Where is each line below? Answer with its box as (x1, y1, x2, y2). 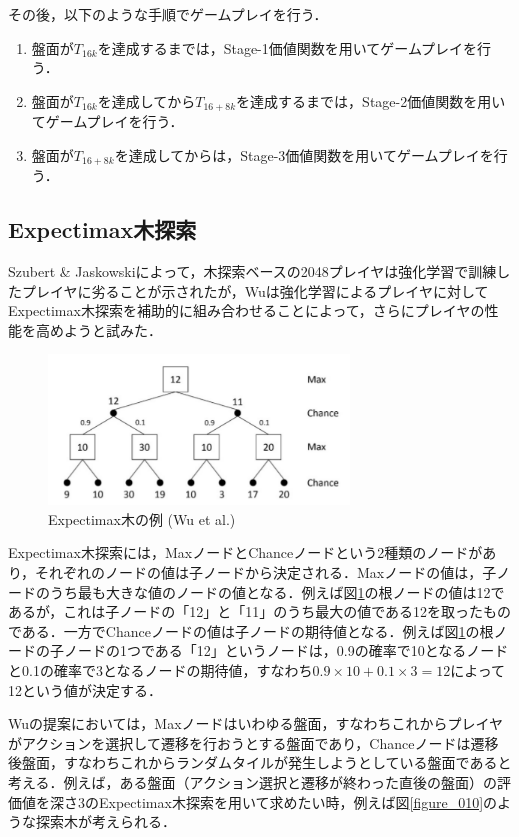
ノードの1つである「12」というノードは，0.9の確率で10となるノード (63, 640, 509, 661)
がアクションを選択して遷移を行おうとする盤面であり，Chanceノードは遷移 (8, 732, 499, 753)
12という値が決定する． (8, 679, 162, 700)
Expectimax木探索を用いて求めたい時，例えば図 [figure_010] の (98, 791, 498, 812)
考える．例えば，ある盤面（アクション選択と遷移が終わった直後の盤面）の (8, 771, 497, 792)
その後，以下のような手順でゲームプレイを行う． (8, 4, 328, 24)
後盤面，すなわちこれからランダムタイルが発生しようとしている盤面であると (8, 752, 512, 773)
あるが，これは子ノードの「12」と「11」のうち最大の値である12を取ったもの (8, 601, 512, 622)
